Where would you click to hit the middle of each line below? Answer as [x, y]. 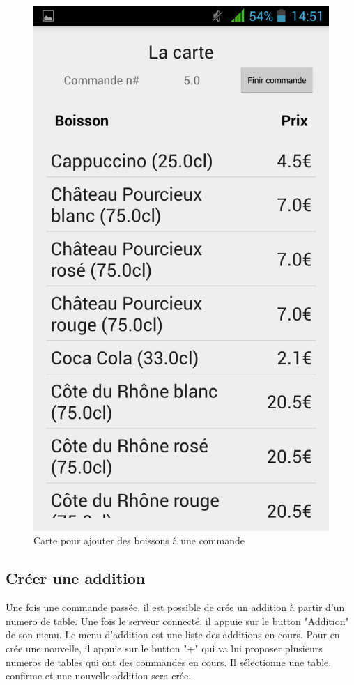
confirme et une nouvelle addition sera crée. [99, 676]
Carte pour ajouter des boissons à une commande [139, 540]
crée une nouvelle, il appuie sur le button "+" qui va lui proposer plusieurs [164, 648]
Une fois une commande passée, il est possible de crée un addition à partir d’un [175, 607]
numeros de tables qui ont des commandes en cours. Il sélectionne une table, [169, 662]
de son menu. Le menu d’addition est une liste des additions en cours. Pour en [173, 634]
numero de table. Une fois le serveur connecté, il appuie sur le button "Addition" [177, 621]
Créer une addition [76, 578]
